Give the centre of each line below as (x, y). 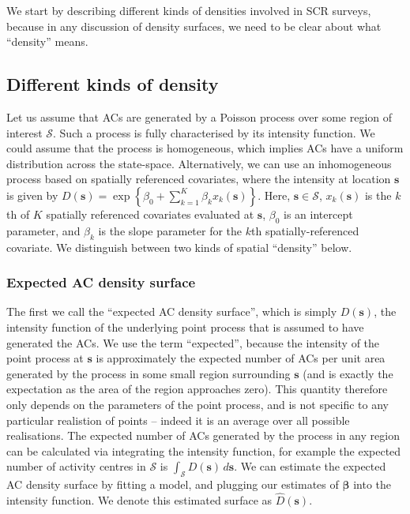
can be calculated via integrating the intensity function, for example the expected (204, 450)
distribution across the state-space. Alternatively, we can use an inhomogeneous (199, 163)
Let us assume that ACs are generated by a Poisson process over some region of (199, 116)
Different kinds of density (113, 84)
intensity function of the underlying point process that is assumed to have (185, 326)
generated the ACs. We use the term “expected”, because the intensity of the (193, 342)
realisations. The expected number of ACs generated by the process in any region (203, 435)
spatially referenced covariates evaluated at (150, 214)
